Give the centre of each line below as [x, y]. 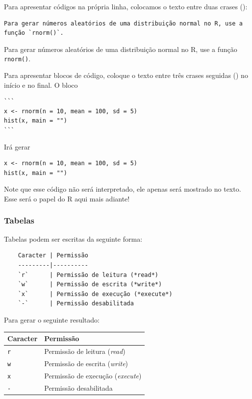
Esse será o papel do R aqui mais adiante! [67, 198]
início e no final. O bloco [41, 85]
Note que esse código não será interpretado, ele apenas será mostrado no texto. [123, 189]
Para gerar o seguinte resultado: [52, 319]
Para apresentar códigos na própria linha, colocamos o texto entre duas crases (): [126, 6]
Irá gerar [17, 146]
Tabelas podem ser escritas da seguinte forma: [73, 238]
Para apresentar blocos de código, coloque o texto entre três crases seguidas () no [126, 75]
